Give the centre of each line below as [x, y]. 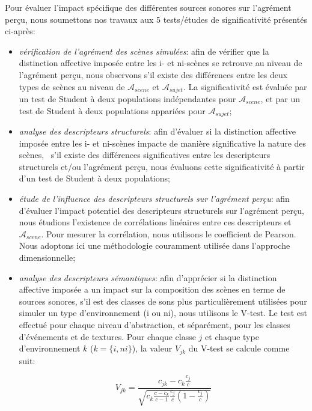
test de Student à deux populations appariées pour [112, 110]
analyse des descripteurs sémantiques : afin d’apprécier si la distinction [148, 277]
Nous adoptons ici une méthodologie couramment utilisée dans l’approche [154, 245]
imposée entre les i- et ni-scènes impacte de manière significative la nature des [163, 143]
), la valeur [152, 348]
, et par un [280, 99]
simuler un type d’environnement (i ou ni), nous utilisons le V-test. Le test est [163, 313]
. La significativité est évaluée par [245, 86]
